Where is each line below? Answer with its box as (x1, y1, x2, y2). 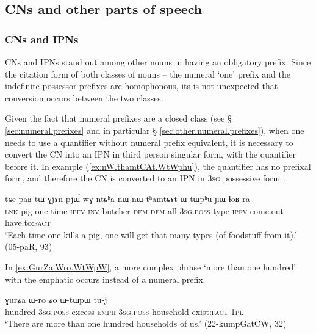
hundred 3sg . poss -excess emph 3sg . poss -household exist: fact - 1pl (5, 305, 243, 318)
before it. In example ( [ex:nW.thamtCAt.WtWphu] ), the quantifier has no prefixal (5, 159, 311, 172)
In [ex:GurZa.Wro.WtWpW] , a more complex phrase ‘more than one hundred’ (5, 260, 296, 273)
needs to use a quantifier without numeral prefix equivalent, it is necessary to (5, 136, 293, 148)
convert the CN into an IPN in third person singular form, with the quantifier (5, 148, 296, 161)
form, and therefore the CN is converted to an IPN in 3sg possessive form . (5, 172, 285, 184)
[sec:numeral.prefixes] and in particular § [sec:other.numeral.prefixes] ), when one (5, 123, 304, 136)
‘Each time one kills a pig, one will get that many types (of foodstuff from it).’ (5, 228, 297, 241)
